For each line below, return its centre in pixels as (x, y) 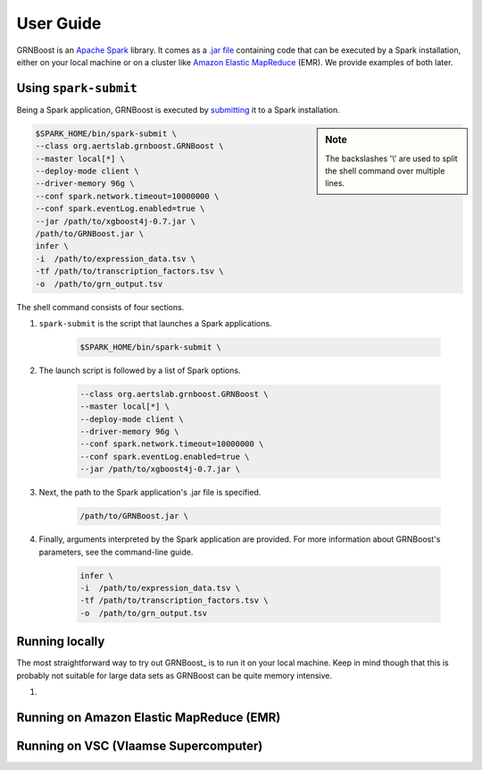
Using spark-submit (77, 88)
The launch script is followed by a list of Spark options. (140, 370)
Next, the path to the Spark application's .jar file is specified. (150, 493)
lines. (335, 183)
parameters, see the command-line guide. (116, 552)
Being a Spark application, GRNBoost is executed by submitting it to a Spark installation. (179, 110)
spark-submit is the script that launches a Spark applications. (155, 323)
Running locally (61, 642)
